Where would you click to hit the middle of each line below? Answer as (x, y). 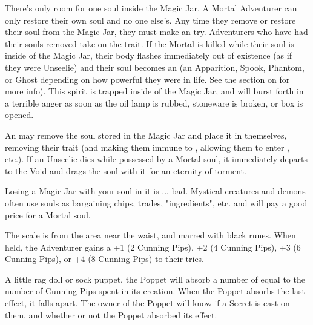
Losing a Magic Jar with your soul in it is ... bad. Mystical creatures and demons (155, 191)
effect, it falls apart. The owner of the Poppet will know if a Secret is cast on (147, 303)
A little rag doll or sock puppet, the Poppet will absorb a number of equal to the (155, 279)
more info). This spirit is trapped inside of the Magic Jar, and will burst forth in (154, 91)
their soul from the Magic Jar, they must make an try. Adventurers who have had (156, 32)
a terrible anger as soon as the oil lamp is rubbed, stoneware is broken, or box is (154, 103)
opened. (19, 115)
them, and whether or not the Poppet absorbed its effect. (111, 314)
